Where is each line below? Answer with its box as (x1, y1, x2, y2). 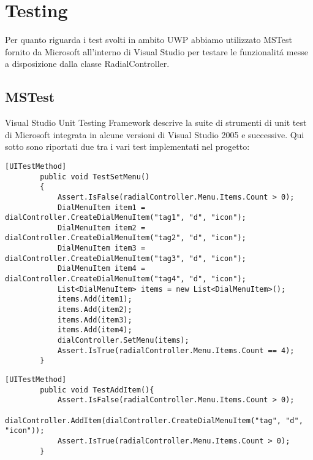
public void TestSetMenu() (40, 172, 150, 181)
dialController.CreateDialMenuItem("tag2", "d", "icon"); (5, 233, 246, 243)
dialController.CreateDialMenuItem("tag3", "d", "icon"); (5, 254, 246, 263)
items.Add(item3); (57, 315, 132, 324)
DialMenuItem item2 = (57, 223, 146, 232)
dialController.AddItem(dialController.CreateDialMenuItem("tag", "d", (5, 416, 303, 425)
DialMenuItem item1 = (57, 203, 146, 212)
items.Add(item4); (57, 326, 132, 335)
